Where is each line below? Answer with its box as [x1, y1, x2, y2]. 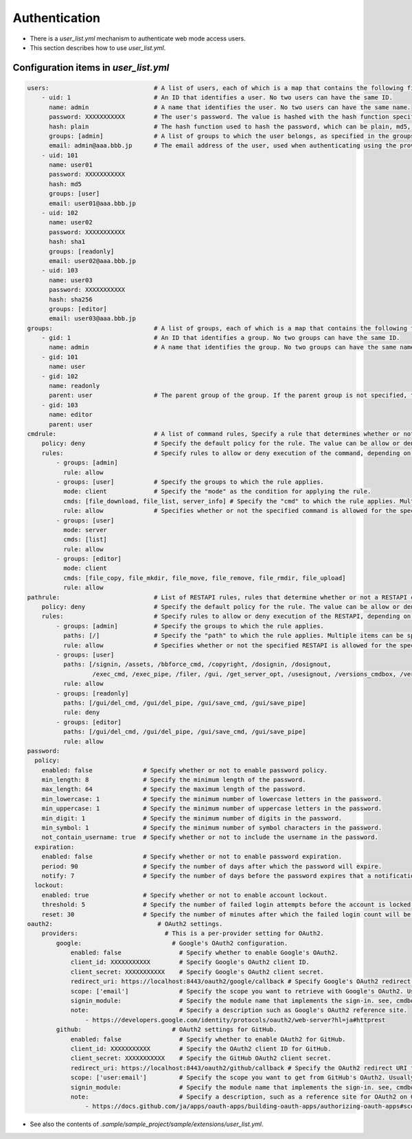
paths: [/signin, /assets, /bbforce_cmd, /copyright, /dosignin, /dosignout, [62, 660, 332, 669]
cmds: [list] [62, 536, 108, 544]
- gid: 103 [41, 401, 78, 409]
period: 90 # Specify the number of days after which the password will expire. [41, 862, 382, 870]
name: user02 [49, 218, 93, 227]
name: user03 [49, 276, 93, 284]
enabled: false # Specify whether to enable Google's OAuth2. [70, 949, 339, 957]
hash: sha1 [49, 238, 86, 246]
